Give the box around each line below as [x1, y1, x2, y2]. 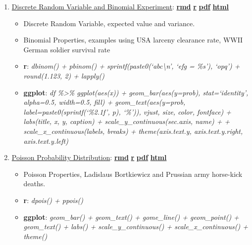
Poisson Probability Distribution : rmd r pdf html [11, 152, 167, 163]
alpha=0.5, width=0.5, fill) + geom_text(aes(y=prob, [23, 97, 186, 107]
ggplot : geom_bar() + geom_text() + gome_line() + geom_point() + [23, 211, 239, 222]
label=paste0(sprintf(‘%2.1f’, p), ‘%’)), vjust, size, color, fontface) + [23, 106, 232, 117]
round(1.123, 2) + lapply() [23, 70, 104, 81]
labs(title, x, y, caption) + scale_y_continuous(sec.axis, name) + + [23, 116, 230, 126]
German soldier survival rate [23, 44, 110, 54]
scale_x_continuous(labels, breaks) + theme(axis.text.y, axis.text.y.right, [23, 125, 243, 136]
